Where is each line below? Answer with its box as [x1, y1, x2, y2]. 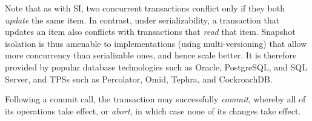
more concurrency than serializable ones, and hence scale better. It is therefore [5, 49, 297, 61]
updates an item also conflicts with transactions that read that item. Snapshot [5, 25, 296, 38]
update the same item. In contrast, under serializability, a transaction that [5, 13, 280, 26]
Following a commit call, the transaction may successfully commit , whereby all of [5, 93, 306, 105]
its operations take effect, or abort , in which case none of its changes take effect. [5, 104, 301, 117]
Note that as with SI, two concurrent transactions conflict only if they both [5, 2, 285, 14]
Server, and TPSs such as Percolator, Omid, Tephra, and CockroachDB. [5, 72, 273, 85]
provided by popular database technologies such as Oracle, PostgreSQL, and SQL [5, 60, 307, 73]
